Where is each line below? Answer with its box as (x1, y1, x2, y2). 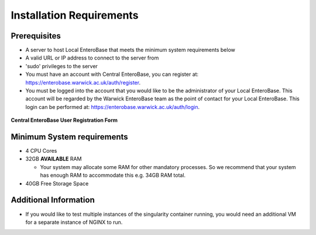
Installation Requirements (11, 9, 139, 22)
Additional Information (11, 195, 95, 205)
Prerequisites (11, 31, 61, 41)
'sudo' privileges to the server (25, 62, 98, 69)
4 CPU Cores (25, 148, 57, 155)
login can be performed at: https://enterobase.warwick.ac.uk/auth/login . (25, 103, 200, 110)
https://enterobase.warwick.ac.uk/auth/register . (25, 79, 140, 86)
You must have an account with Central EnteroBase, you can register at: (25, 71, 199, 78)
